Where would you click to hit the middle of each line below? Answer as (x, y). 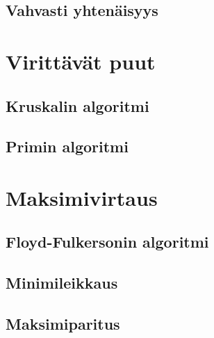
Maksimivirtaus (82, 197)
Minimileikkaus (62, 283)
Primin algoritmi (67, 146)
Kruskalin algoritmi (77, 105)
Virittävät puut (81, 61)
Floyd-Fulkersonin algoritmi (107, 242)
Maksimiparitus (63, 324)
